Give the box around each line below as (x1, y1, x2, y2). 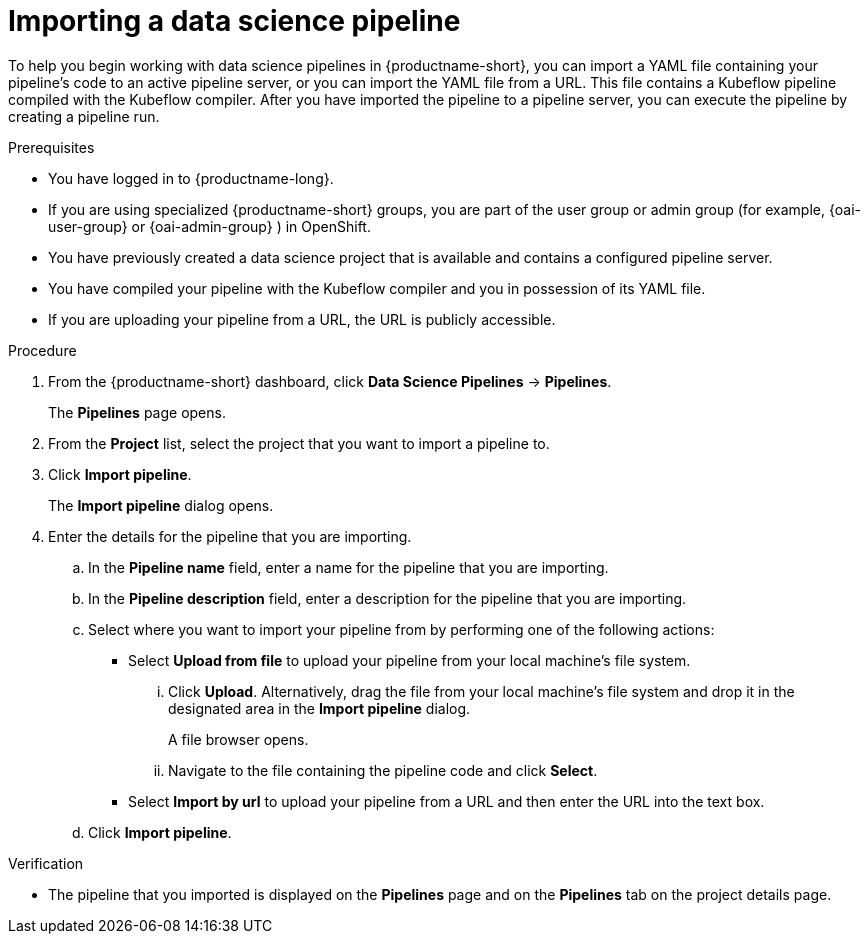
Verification (8, 854, 84, 872)
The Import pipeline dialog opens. (48, 496, 274, 514)
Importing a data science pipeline (8, 4, 461, 38)
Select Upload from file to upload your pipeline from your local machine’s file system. (128, 651, 691, 669)
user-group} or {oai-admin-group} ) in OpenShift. (48, 217, 371, 235)
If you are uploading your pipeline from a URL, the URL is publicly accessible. (48, 310, 556, 328)
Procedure (8, 341, 77, 359)
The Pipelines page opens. (48, 403, 226, 421)
